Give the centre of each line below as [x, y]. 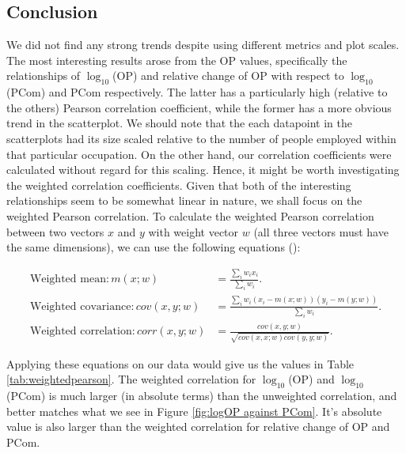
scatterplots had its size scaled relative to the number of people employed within [201, 138]
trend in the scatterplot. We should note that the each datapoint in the [179, 123]
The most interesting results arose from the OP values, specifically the [177, 60]
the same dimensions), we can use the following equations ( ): [154, 247]
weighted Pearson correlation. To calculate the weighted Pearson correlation [190, 215]
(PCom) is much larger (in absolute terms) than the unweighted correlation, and [202, 396]
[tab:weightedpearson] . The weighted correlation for [131, 379]
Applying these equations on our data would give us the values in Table [180, 363]
